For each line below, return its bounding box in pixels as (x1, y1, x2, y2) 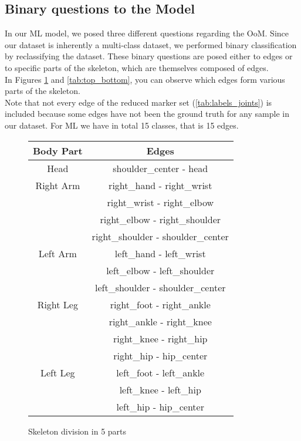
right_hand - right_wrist (109, 178, 212, 192)
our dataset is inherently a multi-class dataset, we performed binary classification (5, 38, 297, 51)
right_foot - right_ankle (110, 297, 211, 311)
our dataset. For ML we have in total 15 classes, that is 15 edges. (5, 119, 239, 131)
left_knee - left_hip (119, 382, 201, 396)
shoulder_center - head (113, 161, 208, 175)
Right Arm (35, 178, 80, 192)
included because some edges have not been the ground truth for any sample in (5, 107, 289, 120)
